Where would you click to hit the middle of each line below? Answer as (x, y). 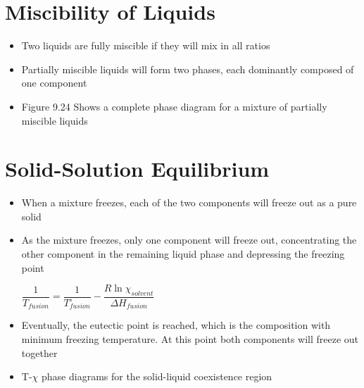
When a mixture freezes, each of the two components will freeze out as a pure (189, 202)
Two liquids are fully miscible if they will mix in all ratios (146, 45)
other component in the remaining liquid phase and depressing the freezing (183, 254)
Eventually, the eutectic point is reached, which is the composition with (176, 325)
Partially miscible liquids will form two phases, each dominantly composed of (188, 69)
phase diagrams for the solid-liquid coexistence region (157, 376)
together (39, 352)
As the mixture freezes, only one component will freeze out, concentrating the (189, 240)
